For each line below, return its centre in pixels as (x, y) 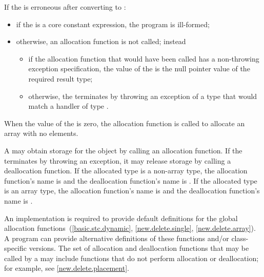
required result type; (60, 78)
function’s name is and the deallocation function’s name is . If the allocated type (131, 180)
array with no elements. (41, 133)
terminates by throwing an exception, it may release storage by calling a (118, 160)
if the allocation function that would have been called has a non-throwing (144, 58)
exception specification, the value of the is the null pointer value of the (139, 68)
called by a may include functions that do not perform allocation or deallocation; (131, 258)
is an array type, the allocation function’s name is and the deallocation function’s (132, 191)
